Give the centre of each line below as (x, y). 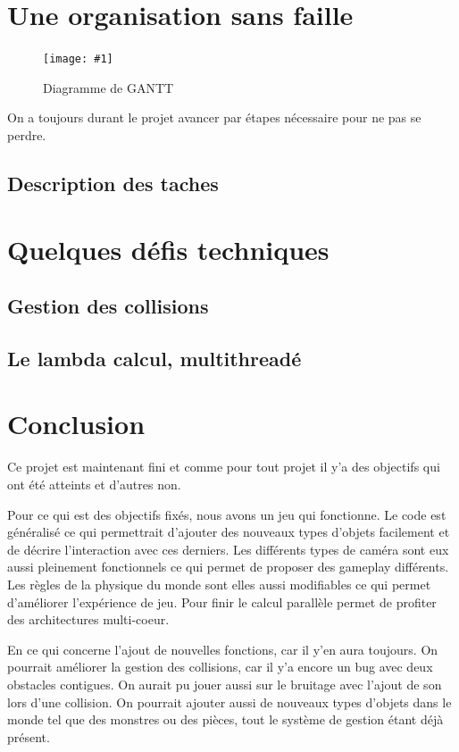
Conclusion (76, 424)
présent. (29, 736)
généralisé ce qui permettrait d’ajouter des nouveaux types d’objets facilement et (229, 532)
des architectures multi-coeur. (88, 619)
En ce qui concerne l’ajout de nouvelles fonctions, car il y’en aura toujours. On (223, 649)
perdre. (27, 134)
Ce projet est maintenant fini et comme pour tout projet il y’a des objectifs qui (224, 467)
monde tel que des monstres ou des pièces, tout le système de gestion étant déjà (225, 719)
